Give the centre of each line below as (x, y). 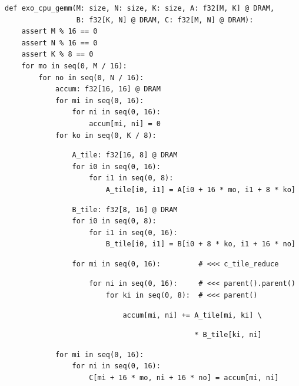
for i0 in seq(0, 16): (116, 166)
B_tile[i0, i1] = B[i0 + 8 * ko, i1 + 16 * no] (200, 244)
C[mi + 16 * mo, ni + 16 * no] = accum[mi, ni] (184, 378)
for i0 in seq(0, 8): (114, 221)
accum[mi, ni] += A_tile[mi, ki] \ (192, 315)
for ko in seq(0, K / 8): (106, 135)
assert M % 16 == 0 (59, 32)
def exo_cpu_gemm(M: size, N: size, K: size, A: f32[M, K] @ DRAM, (140, 8)
